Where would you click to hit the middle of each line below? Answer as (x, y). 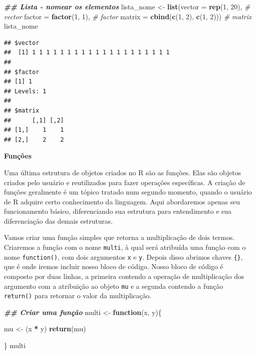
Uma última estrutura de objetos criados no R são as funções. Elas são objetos (123, 172)
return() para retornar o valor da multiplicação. (78, 295)
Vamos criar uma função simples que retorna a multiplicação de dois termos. (119, 237)
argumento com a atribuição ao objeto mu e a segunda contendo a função (113, 286)
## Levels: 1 (25, 91)
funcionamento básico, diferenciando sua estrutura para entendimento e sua (118, 211)
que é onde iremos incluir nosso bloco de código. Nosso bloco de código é (114, 266)
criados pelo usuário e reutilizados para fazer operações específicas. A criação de (125, 182)
